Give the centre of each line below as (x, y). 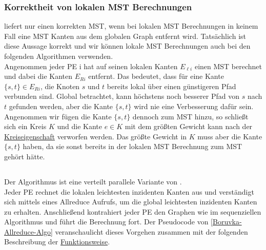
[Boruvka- (226, 222)
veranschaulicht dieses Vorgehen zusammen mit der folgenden (151, 231)
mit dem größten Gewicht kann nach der (189, 126)
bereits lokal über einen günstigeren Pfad (171, 86)
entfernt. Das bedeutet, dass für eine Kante (156, 76)
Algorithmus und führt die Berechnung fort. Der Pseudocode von (106, 222)
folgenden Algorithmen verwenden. (59, 56)
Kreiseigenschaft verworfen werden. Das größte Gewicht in (96, 136)
